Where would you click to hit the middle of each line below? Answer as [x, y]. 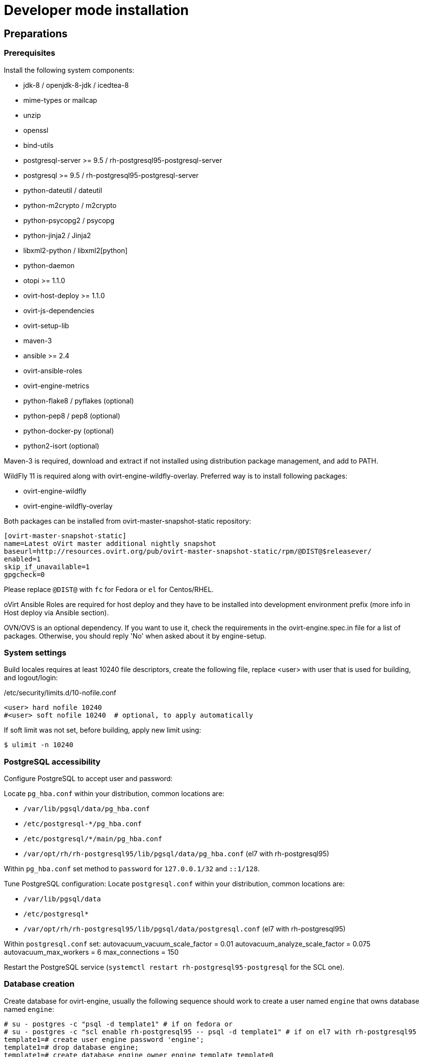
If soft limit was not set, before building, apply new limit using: [102, 730]
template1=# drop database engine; [71, 1047]
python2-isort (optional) [61, 446]
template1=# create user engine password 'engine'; [104, 1039]
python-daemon [49, 265]
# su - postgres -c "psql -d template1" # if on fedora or [118, 1024]
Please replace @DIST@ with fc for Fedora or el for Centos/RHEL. [109, 589]
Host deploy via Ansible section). [56, 612]
